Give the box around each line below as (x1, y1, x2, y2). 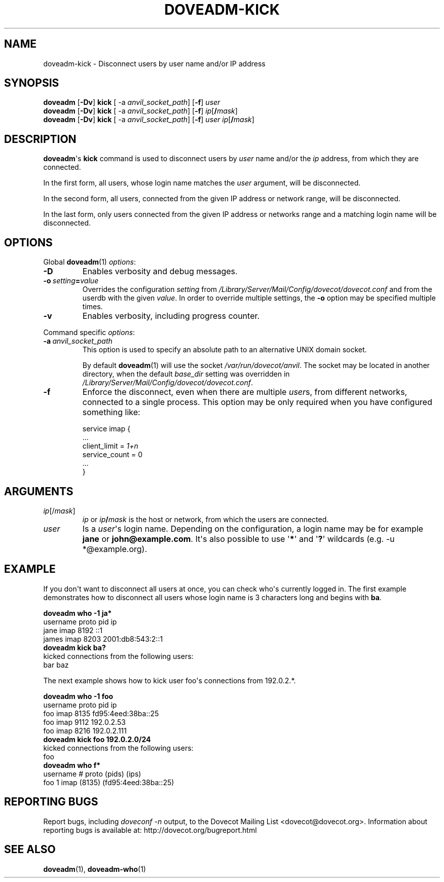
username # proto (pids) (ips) (43, 769, 141, 778)
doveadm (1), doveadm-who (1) (43, 864, 146, 873)
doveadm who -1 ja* (43, 608, 112, 617)
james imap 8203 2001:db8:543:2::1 (43, 634, 163, 643)
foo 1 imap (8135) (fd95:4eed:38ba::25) (43, 778, 174, 787)
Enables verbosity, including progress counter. (82, 311, 260, 321)
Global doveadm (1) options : (43, 258, 136, 267)
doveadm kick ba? (43, 643, 106, 652)
